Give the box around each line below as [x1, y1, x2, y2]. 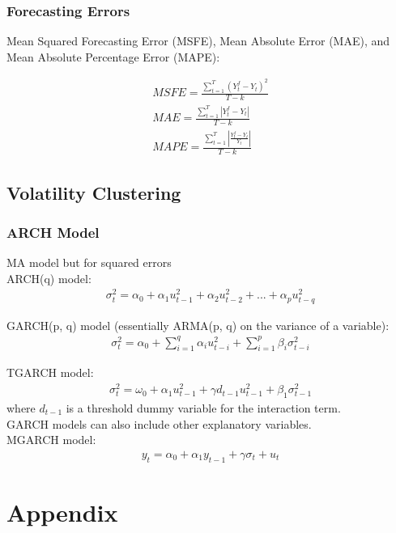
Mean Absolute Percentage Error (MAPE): [6, 48, 220, 65]
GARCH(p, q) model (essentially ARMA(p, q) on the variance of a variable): [6, 316, 390, 333]
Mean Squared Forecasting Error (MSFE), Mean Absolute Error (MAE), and [6, 32, 390, 49]
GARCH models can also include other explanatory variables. [6, 415, 312, 432]
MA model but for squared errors [6, 254, 172, 271]
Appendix [6, 495, 118, 528]
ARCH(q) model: [6, 269, 92, 286]
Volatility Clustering [6, 180, 181, 205]
